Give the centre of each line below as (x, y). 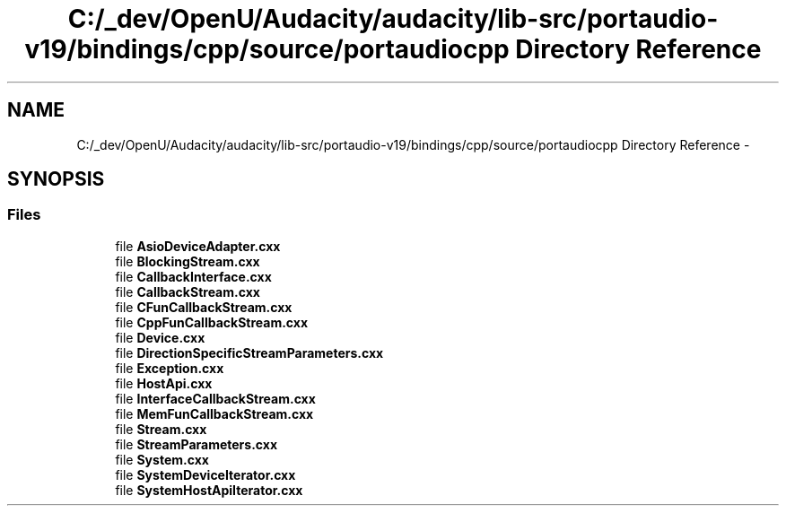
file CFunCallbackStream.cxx (204, 307)
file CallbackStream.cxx (188, 291)
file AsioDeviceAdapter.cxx (198, 246)
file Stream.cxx (161, 429)
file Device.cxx (160, 337)
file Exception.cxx (170, 368)
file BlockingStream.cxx (188, 261)
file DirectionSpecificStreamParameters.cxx (249, 352)
